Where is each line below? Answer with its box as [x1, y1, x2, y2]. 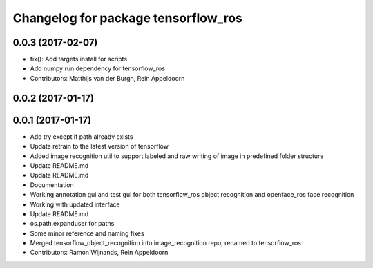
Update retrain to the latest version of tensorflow [30, 142, 169, 151]
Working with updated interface [30, 200, 120, 209]
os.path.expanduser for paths [30, 220, 115, 228]
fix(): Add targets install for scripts [30, 55, 128, 64]
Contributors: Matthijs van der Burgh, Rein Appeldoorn [30, 74, 185, 82]
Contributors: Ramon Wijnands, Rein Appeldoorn [30, 249, 169, 257]
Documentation [30, 180, 74, 189]
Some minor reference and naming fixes [30, 229, 144, 238]
